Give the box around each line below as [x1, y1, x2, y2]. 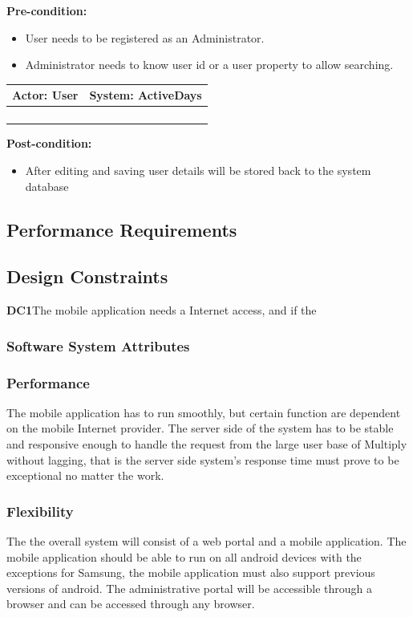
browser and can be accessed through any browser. [6, 595, 255, 612]
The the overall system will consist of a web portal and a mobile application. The [6, 532, 407, 549]
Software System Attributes [6, 335, 190, 355]
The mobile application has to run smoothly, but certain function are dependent [6, 404, 401, 420]
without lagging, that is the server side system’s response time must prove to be [6, 451, 399, 468]
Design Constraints [6, 264, 168, 289]
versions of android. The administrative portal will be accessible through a [6, 579, 372, 596]
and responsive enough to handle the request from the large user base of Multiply [6, 435, 407, 452]
